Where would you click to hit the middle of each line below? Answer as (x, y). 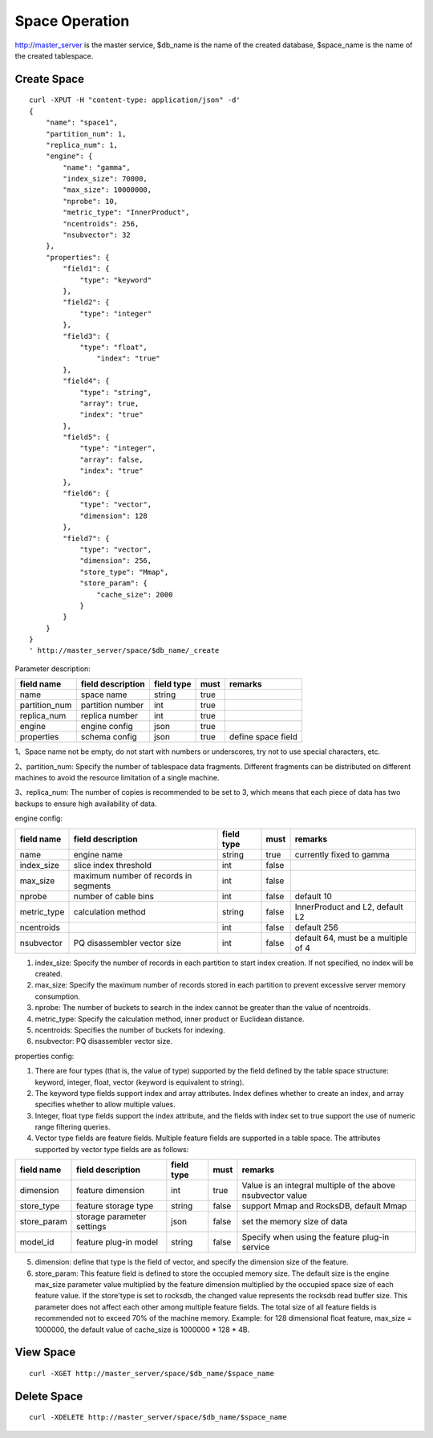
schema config (109, 737)
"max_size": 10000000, (107, 190)
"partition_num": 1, (86, 134)
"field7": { (86, 538)
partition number (112, 705)
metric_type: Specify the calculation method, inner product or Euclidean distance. (170, 1019)
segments (92, 886)
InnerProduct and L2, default (349, 906)
